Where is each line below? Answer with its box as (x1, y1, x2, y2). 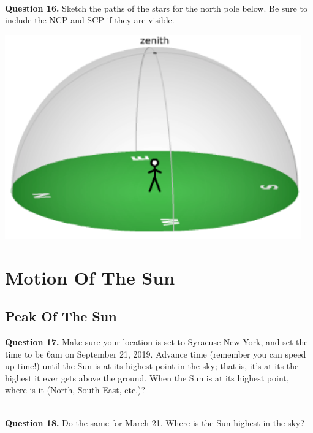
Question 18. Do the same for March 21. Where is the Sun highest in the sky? (5, 416, 304, 429)
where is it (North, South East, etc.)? (5, 383, 146, 396)
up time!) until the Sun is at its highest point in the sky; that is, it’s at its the (5, 359, 299, 372)
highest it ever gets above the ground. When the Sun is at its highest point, (5, 371, 289, 384)
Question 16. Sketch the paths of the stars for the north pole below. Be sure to (5, 1, 307, 14)
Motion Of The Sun (5, 264, 175, 289)
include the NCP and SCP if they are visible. (5, 13, 175, 26)
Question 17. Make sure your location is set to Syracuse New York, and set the (5, 335, 308, 348)
